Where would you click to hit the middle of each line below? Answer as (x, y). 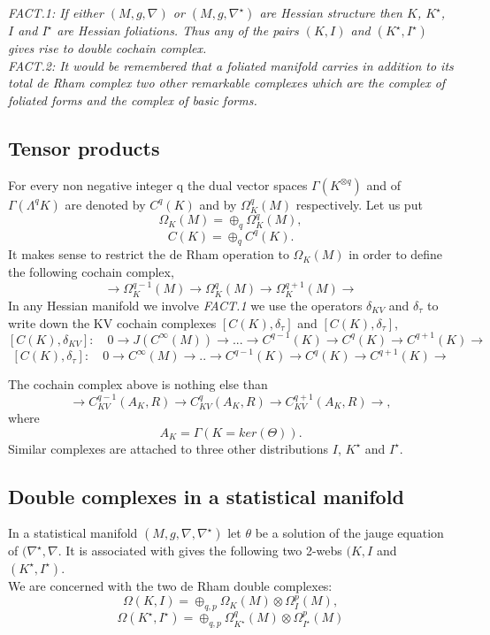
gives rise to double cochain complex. (107, 48)
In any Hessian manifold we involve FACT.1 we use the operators (185, 305)
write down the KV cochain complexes (112, 322)
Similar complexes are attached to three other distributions (168, 448)
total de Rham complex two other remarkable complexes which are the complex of (227, 83)
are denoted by (105, 204)
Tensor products (84, 147)
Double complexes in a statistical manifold (206, 496)
